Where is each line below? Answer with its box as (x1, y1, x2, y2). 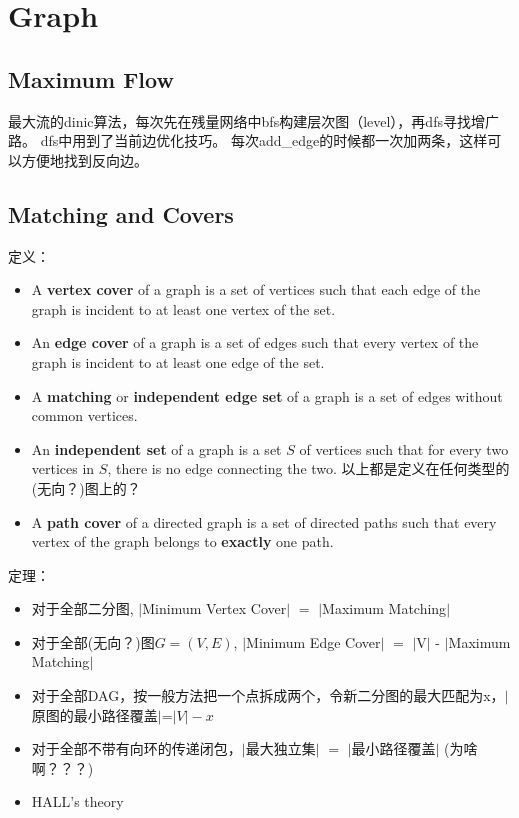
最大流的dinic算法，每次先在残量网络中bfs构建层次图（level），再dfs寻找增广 (8, 110, 499, 131)
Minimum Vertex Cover (142, 598, 287, 619)
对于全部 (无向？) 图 (31, 631, 155, 652)
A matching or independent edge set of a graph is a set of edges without (31, 385, 503, 406)
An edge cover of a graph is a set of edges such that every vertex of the (31, 332, 479, 353)
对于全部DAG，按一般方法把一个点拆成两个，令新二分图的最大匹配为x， (31, 685, 505, 706)
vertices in (31, 458, 95, 479)
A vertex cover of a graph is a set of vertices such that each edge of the (31, 279, 481, 300)
